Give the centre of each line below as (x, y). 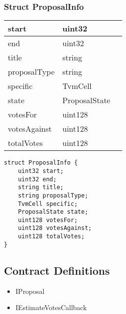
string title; (41, 187)
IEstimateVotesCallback (51, 307)
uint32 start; (41, 171)
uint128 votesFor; (48, 220)
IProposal (30, 291)
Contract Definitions (57, 270)
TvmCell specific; (48, 204)
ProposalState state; (53, 212)
